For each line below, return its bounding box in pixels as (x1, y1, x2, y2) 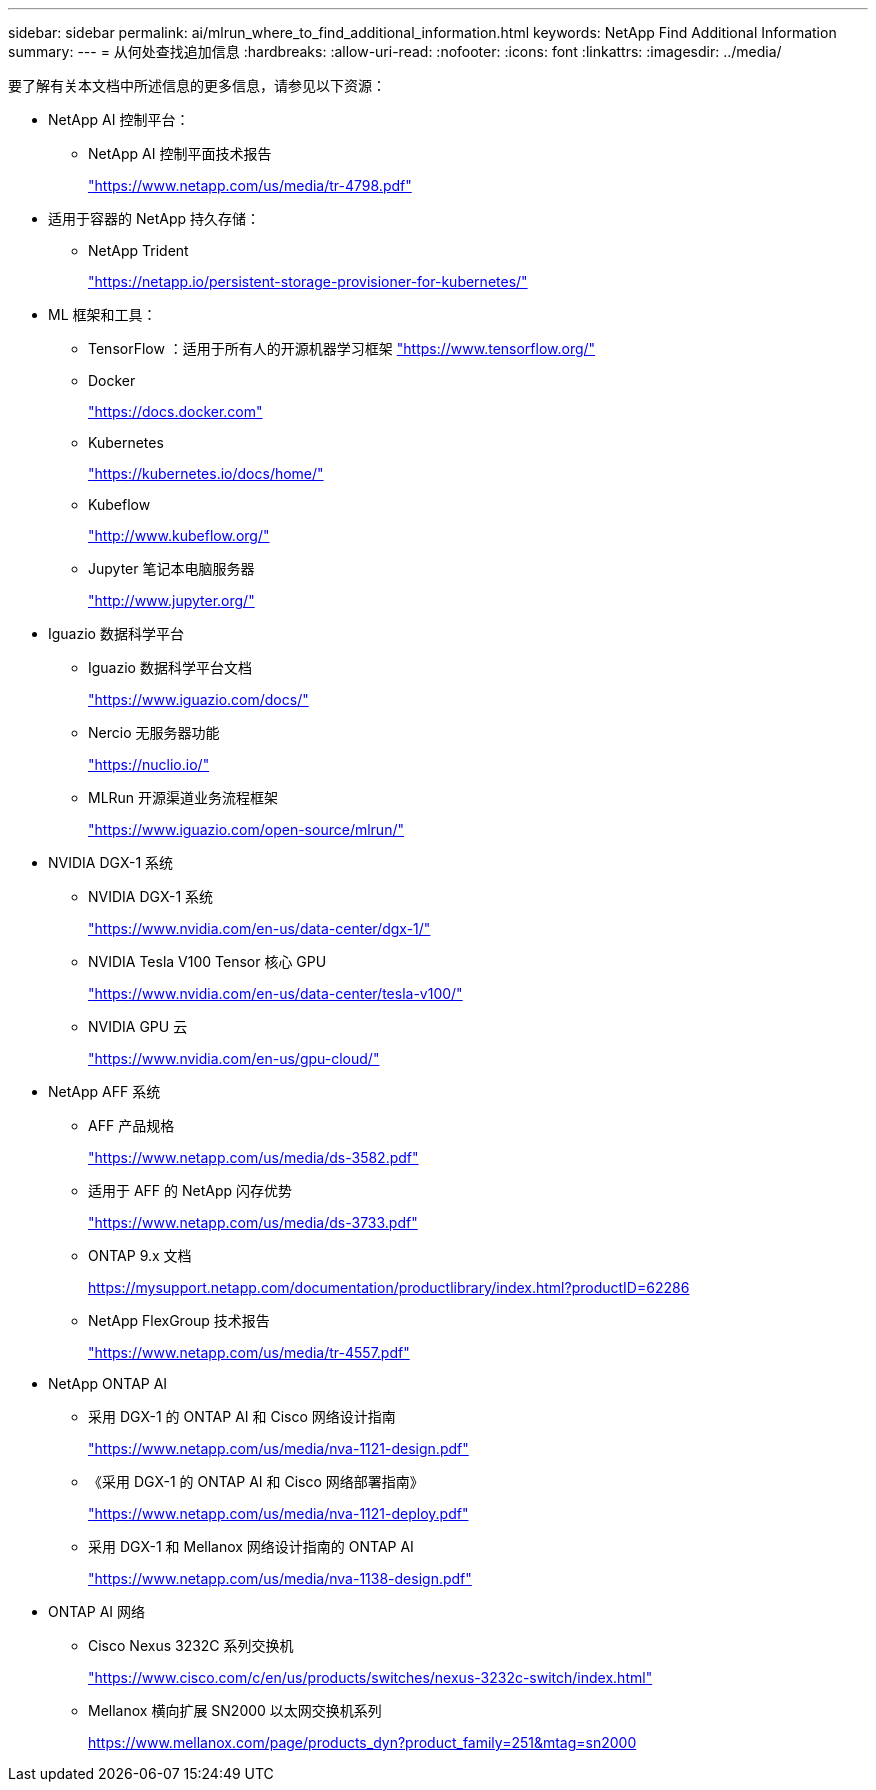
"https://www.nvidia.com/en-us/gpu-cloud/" (88, 1050, 380, 1067)
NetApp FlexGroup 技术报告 (88, 1312, 270, 1329)
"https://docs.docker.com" (88, 403, 263, 420)
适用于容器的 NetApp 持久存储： (48, 210, 260, 227)
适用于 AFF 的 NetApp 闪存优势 (88, 1182, 293, 1199)
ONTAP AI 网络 (48, 1603, 145, 1620)
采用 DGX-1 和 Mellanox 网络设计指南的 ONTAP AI (88, 1538, 414, 1555)
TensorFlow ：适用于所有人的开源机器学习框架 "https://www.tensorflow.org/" (88, 340, 596, 357)
